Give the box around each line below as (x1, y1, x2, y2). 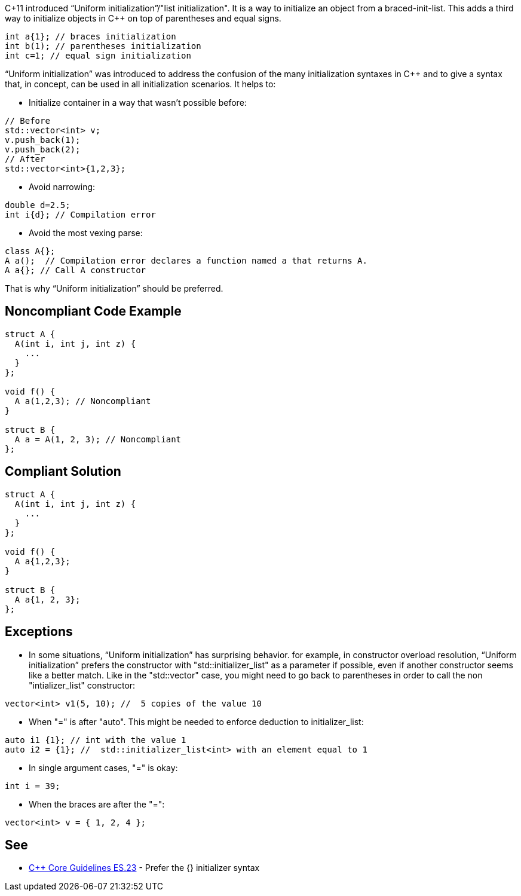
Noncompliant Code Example (5, 304, 182, 319)
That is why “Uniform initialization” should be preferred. (5, 283, 223, 293)
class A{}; (5, 246, 56, 256)
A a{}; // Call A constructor (5, 265, 146, 275)
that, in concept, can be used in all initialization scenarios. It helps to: (5, 79, 276, 89)
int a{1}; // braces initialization (5, 32, 176, 41)
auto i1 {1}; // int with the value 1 (5, 735, 186, 745)
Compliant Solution (5, 464, 121, 479)
